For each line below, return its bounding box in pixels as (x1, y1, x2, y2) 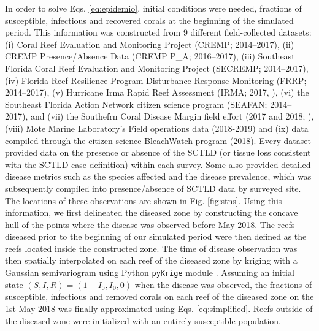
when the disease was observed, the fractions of (134, 278, 312, 291)
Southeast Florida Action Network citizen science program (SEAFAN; (5, 97, 267, 110)
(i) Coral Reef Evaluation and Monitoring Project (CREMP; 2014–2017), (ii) (5, 37, 294, 50)
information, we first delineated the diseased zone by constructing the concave (5, 206, 298, 219)
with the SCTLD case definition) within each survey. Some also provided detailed (5, 158, 311, 170)
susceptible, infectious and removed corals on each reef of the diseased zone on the (5, 290, 314, 303)
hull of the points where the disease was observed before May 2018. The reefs (5, 218, 295, 230)
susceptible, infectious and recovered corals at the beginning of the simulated (5, 13, 294, 26)
